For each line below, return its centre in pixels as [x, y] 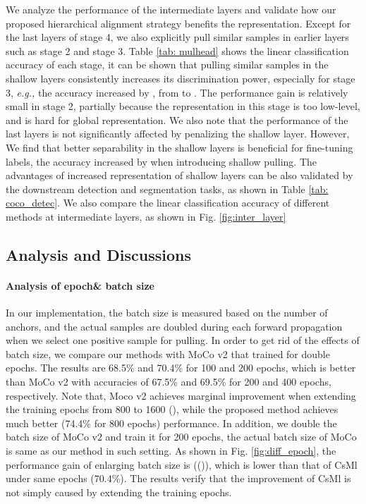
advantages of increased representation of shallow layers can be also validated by [179, 175]
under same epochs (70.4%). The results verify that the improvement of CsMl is [178, 478]
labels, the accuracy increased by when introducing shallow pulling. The [161, 161]
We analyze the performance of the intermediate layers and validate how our [171, 9]
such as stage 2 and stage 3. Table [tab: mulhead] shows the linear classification [177, 50]
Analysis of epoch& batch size [80, 285]
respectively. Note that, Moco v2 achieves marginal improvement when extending [181, 395]
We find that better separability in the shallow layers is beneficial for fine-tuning [179, 147]
